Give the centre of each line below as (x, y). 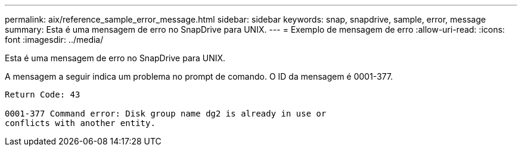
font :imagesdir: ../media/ (54, 40)
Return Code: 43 (43, 95)
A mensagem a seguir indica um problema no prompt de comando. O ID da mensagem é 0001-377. (199, 76)
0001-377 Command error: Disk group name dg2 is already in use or (166, 114)
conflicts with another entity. (80, 123)
